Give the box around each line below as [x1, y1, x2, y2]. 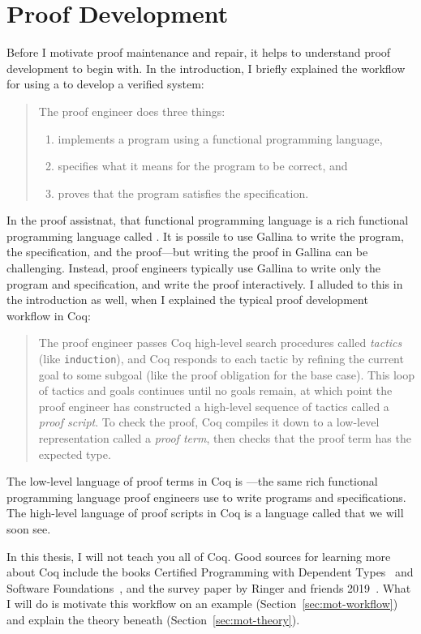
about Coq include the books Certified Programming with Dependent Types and [6, 563, 414, 580]
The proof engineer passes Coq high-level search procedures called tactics [38, 334, 402, 351]
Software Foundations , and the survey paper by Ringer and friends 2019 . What [6, 579, 411, 596]
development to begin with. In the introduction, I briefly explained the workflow [6, 59, 406, 76]
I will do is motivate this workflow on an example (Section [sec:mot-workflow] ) [6, 595, 398, 612]
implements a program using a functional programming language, [58, 130, 383, 147]
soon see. [6, 520, 51, 538]
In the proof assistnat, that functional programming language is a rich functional [6, 212, 409, 229]
